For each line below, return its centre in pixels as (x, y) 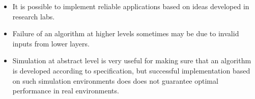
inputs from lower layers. (51, 43)
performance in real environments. (66, 91)
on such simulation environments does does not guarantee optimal (115, 80)
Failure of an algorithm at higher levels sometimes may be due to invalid (126, 33)
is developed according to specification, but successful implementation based (131, 70)
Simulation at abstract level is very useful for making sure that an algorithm (132, 60)
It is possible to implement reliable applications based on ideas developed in (131, 6)
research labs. (34, 16)
